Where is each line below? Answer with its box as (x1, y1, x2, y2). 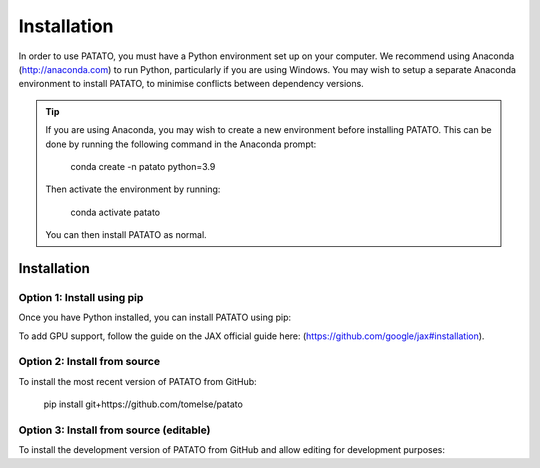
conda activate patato (70, 206, 160, 218)
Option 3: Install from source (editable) (18, 423, 211, 437)
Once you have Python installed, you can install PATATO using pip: (18, 311, 292, 324)
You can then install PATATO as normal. (45, 229, 207, 241)
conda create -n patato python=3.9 (70, 160, 216, 172)
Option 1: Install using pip (18, 290, 144, 304)
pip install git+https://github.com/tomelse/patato (43, 398, 244, 410)
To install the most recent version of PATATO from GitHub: (18, 375, 257, 387)
